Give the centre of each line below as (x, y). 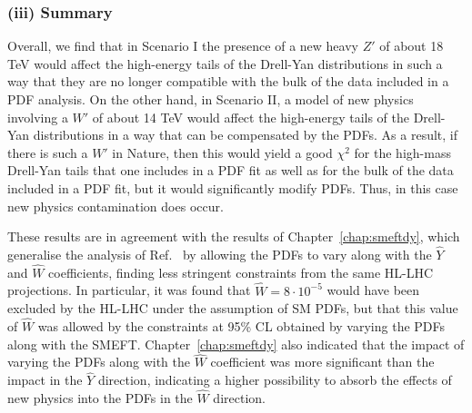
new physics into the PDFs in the (100, 398)
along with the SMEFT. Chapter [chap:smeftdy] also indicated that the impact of (236, 344)
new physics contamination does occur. (115, 206)
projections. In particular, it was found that (129, 290)
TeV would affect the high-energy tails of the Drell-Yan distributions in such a (225, 63)
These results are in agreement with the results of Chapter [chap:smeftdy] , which (234, 236)
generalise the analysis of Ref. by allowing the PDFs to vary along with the (220, 254)
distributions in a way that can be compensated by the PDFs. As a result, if (246, 135)
